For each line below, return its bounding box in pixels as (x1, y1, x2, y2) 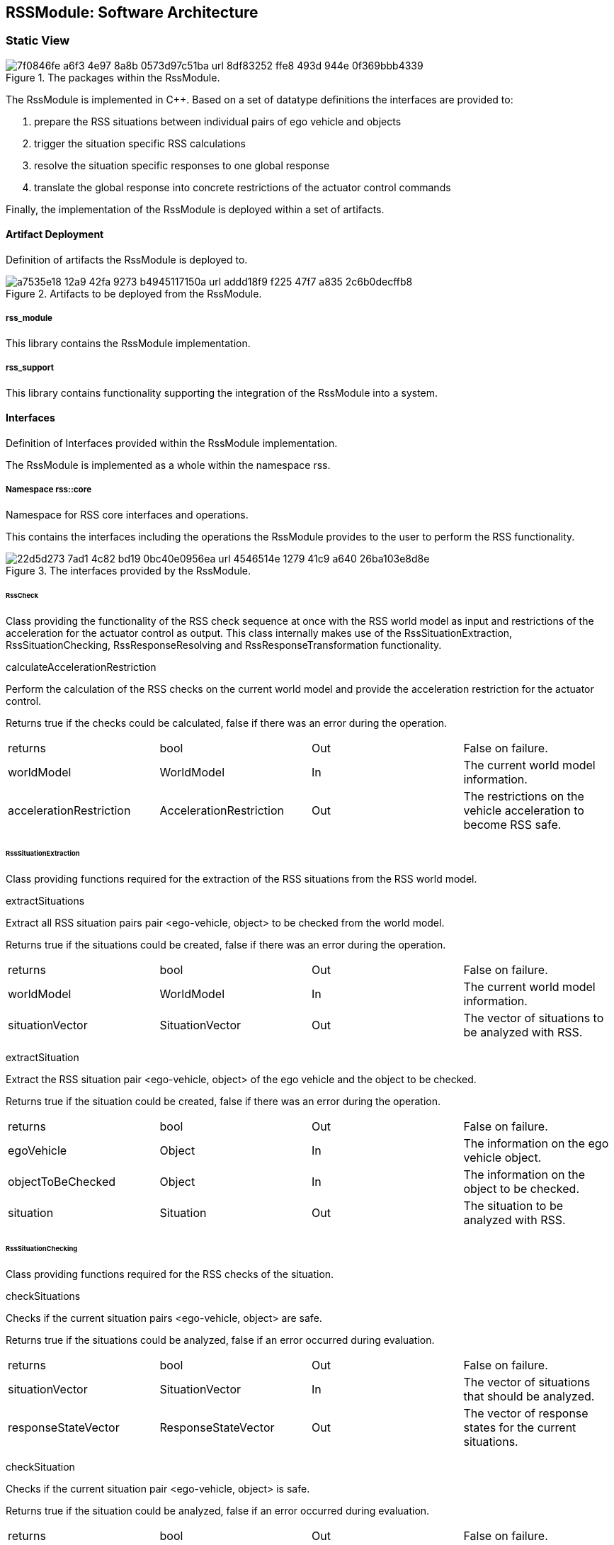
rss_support (6, 363, 54, 373)
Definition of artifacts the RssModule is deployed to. (6, 254, 248, 266)
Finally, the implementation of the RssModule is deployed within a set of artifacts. (6, 203, 385, 215)
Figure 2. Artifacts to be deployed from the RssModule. (6, 288, 262, 300)
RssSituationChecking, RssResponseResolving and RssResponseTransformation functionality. (6, 639, 442, 652)
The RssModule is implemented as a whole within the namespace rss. (6, 458, 331, 471)
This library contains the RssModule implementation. (6, 336, 251, 349)
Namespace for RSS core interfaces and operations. (6, 508, 249, 521)
